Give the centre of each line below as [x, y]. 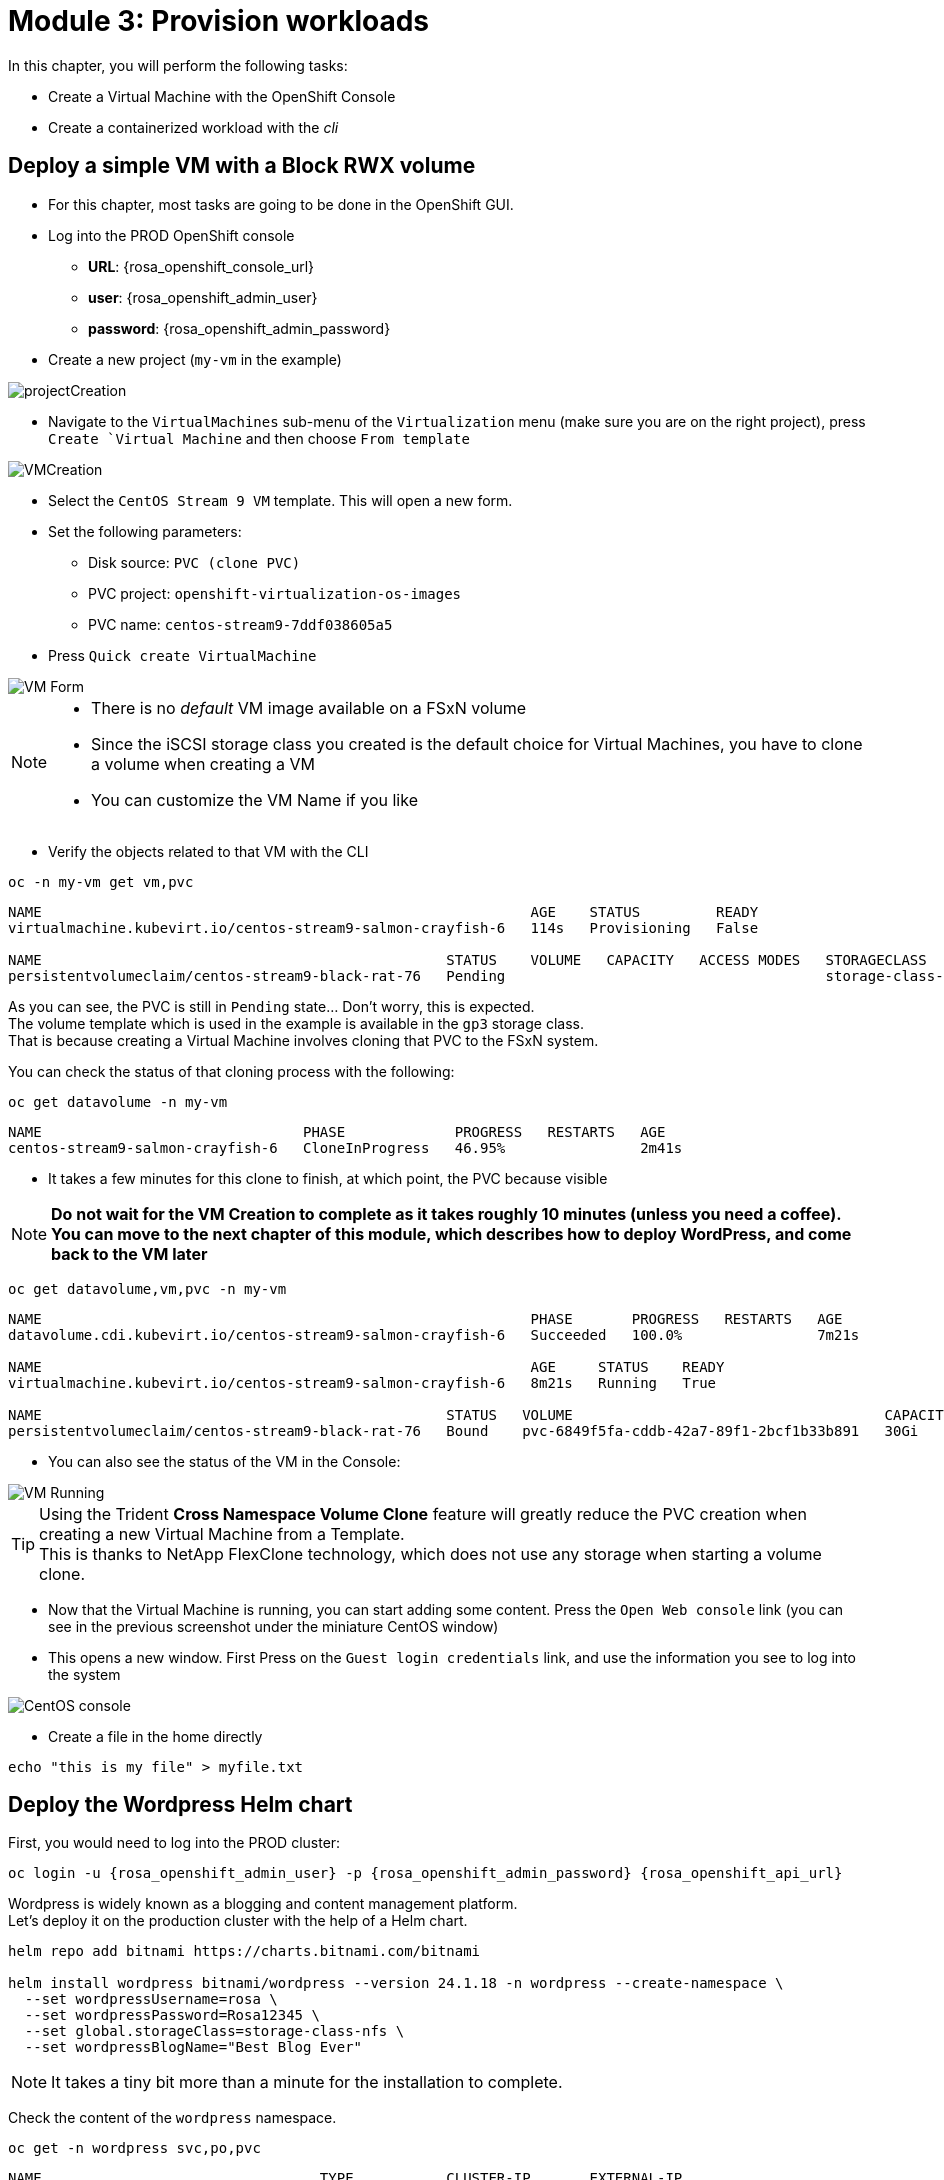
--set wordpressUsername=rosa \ [151, 1999]
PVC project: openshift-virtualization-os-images [274, 593]
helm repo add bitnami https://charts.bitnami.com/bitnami [244, 1951]
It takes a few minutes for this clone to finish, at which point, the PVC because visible [328, 1178]
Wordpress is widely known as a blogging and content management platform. [263, 1904]
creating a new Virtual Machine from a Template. [222, 1533]
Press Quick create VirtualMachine [182, 655]
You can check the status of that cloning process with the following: [231, 1071]
